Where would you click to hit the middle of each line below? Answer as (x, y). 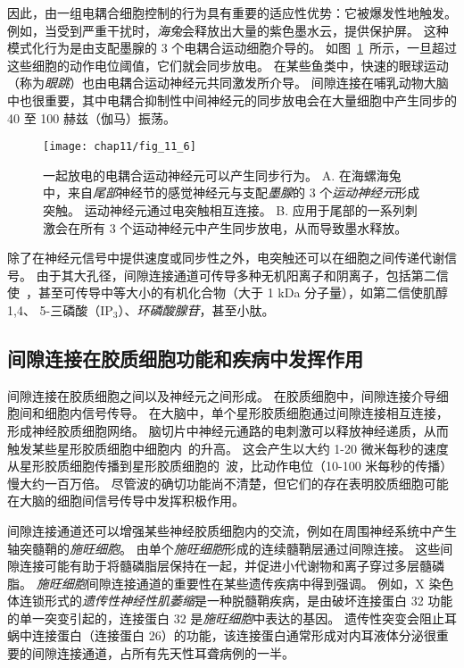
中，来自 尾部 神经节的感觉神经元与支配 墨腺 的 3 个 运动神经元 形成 (232, 192)
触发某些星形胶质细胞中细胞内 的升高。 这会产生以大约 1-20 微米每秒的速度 (228, 448)
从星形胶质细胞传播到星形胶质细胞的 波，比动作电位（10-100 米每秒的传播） (230, 466)
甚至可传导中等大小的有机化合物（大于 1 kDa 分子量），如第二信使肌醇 (243, 292)
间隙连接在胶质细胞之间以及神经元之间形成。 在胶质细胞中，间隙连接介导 (222, 395)
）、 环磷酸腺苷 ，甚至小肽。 (196, 309)
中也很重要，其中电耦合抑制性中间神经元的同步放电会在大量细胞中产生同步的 (232, 100)
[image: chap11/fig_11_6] (120, 147)
